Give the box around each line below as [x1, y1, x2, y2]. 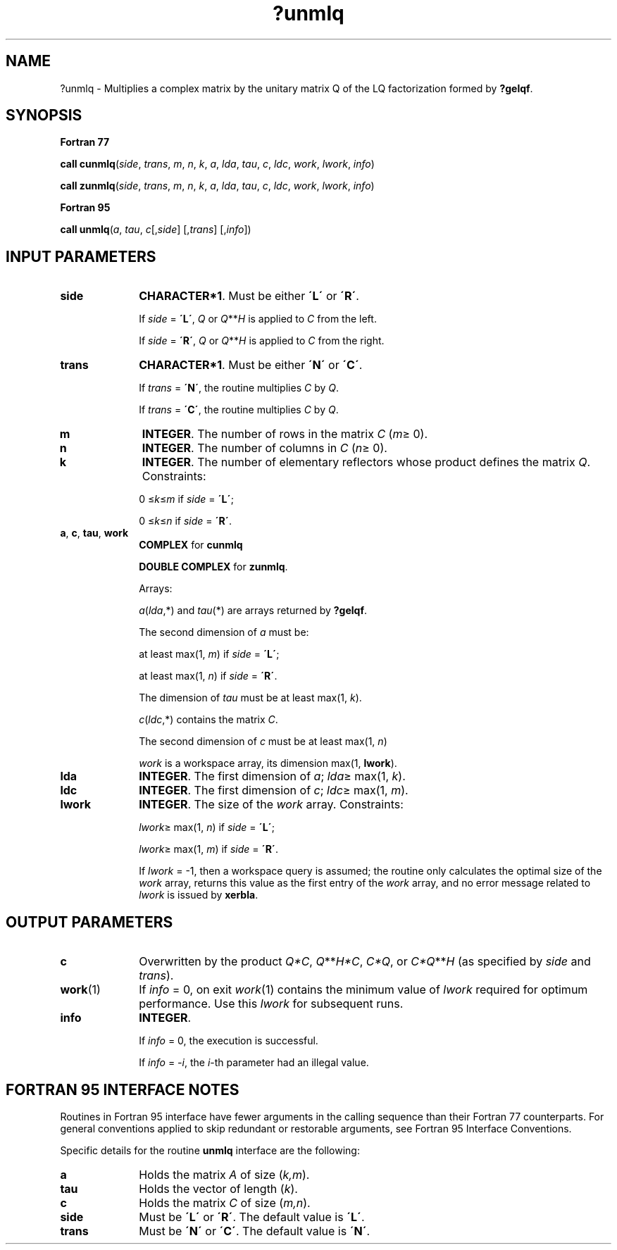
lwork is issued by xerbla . [139, 889, 258, 901]
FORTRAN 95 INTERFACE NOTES [6, 1080, 239, 1099]
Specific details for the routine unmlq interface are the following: [60, 1144, 360, 1156]
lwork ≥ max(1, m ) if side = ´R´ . [139, 843, 278, 856]
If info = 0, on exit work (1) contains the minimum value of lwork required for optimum [139, 982, 588, 997]
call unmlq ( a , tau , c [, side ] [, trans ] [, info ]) [60, 223, 251, 236]
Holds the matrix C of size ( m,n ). [139, 1195, 311, 1210]
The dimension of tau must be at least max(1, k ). [139, 692, 362, 704]
